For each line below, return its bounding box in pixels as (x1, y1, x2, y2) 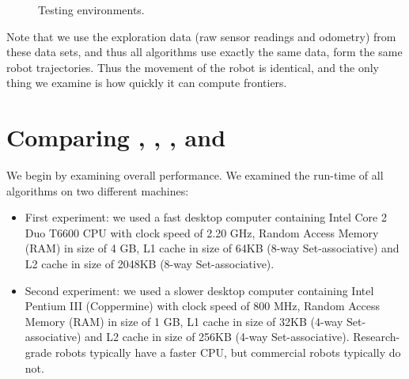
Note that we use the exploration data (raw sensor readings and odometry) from (6, 28, 396, 44)
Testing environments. (38, 2, 145, 17)
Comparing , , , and (6, 121, 226, 153)
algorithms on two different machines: (6, 182, 189, 199)
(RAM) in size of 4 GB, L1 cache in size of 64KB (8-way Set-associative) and (25, 240, 400, 256)
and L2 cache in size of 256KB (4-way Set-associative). (84, 328, 350, 345)
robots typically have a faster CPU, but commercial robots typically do (55, 344, 401, 361)
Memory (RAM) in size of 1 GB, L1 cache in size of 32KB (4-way (25, 313, 343, 329)
